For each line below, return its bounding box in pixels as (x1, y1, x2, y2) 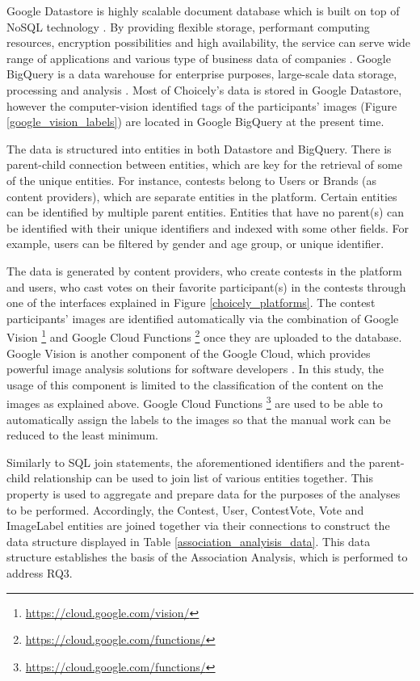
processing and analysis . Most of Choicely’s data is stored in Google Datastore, (6, 81, 402, 98)
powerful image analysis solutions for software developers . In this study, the (6, 360, 384, 377)
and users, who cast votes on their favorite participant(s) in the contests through (6, 278, 406, 295)
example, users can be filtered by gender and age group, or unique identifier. (6, 235, 384, 252)
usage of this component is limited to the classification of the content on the (6, 376, 384, 393)
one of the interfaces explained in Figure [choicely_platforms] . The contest (6, 294, 376, 311)
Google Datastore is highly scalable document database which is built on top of (6, 2, 400, 19)
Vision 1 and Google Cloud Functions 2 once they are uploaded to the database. (6, 326, 402, 345)
